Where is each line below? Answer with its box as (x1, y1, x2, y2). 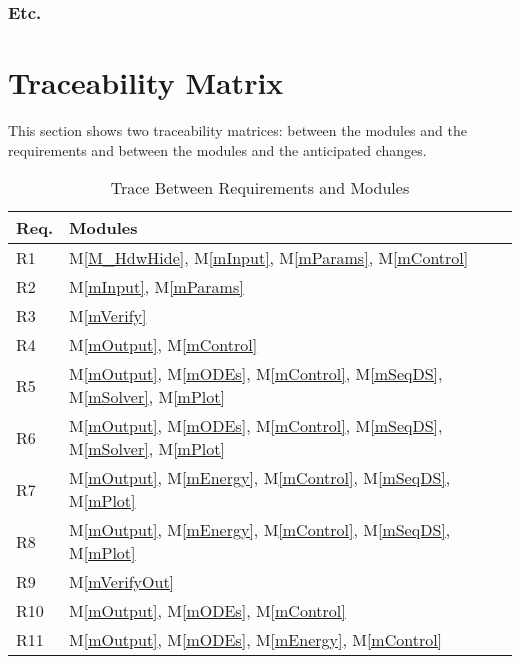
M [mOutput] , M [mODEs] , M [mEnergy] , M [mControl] (69, 628, 443, 652)
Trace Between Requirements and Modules (110, 176, 410, 200)
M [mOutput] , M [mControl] (69, 333, 258, 357)
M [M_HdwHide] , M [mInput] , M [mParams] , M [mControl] (69, 246, 469, 270)
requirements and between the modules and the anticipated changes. (8, 139, 427, 160)
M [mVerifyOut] (69, 570, 175, 594)
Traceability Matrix (8, 62, 284, 103)
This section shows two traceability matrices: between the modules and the (8, 119, 467, 140)
